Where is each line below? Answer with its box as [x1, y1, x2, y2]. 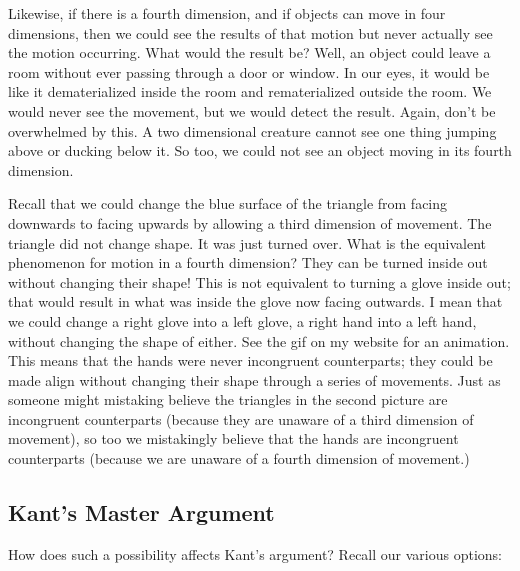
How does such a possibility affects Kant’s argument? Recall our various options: [8, 543, 503, 564]
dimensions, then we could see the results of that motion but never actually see [8, 22, 493, 43]
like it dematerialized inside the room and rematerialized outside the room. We [8, 81, 492, 102]
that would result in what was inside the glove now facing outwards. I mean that [8, 291, 503, 312]
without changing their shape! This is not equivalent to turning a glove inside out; [8, 271, 511, 292]
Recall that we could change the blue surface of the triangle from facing [8, 193, 448, 214]
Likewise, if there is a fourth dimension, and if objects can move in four [8, 3, 446, 23]
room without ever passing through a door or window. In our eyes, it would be [8, 61, 490, 82]
